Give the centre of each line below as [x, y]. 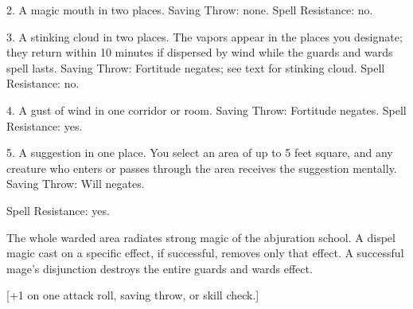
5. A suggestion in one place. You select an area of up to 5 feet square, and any [200, 153]
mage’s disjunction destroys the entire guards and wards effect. [160, 268]
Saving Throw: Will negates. [76, 184]
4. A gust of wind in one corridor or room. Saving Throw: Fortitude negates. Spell [206, 110]
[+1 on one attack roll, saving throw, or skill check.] [133, 295]
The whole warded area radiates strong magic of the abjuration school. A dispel [201, 237]
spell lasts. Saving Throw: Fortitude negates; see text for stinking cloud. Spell [196, 67]
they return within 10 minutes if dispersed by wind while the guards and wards [200, 52]
